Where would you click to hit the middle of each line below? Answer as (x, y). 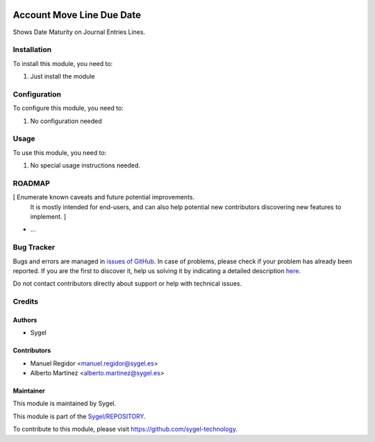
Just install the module (62, 76)
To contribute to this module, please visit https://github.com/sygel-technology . (125, 429)
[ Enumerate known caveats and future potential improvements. (103, 197)
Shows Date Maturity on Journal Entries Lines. (79, 32)
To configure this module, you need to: (68, 108)
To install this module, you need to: (63, 63)
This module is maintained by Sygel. (65, 404)
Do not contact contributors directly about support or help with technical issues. (127, 284)
